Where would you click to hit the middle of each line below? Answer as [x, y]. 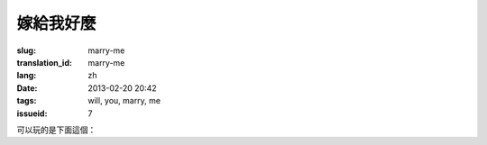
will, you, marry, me [124, 101]
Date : [27, 88]
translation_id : [44, 62]
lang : [27, 76]
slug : [26, 50]
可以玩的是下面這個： [56, 130]
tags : [27, 101]
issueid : [32, 113]
